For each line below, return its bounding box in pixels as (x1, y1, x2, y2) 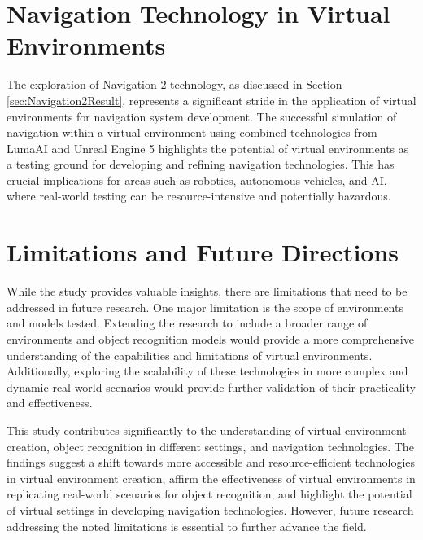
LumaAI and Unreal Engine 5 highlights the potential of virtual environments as (7, 139, 409, 156)
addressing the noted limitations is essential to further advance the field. (7, 517, 367, 534)
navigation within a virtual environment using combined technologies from (7, 124, 377, 141)
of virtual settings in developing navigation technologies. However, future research (7, 501, 414, 518)
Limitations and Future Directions (7, 235, 399, 269)
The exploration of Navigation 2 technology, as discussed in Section (7, 76, 342, 93)
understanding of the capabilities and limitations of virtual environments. (7, 346, 373, 363)
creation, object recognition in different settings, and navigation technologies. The (7, 437, 414, 454)
